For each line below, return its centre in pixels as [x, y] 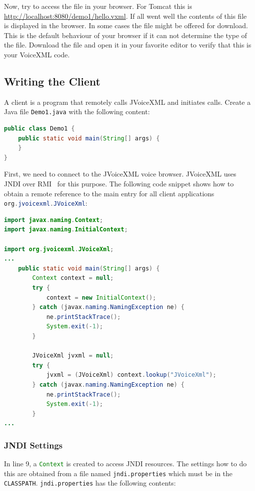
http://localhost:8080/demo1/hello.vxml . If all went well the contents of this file [126, 16]
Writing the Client [52, 81]
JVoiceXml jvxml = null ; [73, 356]
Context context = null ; [73, 278]
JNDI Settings [33, 445]
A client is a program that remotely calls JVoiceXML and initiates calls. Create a [127, 102]
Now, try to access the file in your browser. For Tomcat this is [98, 6]
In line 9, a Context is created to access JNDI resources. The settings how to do [125, 464]
